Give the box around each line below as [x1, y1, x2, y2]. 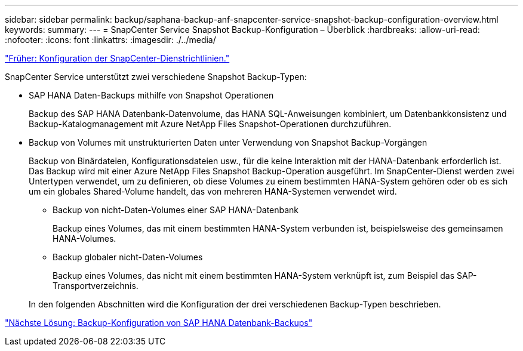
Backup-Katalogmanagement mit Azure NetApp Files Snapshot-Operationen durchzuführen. [29, 119, 392, 129]
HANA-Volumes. [53, 233, 116, 244]
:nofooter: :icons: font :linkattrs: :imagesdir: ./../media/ [5, 35, 216, 45]
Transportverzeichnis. [53, 281, 139, 291]
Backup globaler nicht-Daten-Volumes [53, 252, 203, 262]
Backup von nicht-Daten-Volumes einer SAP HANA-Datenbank [53, 205, 299, 215]
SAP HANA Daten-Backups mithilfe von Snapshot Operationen [29, 90, 274, 100]
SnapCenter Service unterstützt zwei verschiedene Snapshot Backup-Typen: [5, 72, 307, 82]
